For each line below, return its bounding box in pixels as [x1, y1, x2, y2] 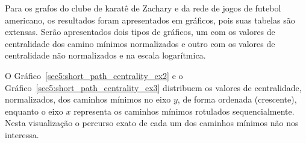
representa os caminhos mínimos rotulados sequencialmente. [73, 104, 295, 117]
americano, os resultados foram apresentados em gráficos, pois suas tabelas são [5, 13, 295, 26]
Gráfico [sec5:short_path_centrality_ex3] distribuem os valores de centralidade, [5, 81, 302, 94]
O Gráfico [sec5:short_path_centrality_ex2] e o [5, 69, 183, 81]
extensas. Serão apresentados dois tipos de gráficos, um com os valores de [5, 25, 275, 38]
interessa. [5, 128, 39, 141]
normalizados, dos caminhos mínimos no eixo [5, 93, 171, 106]
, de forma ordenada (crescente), [177, 93, 297, 106]
